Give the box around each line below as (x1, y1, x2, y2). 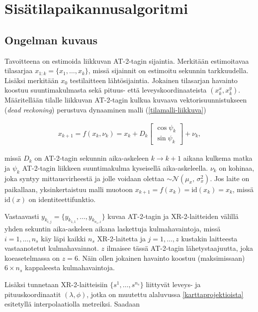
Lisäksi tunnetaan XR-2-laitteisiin (4, 279, 108, 290)
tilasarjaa (4, 65, 33, 76)
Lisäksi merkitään (4, 75, 59, 85)
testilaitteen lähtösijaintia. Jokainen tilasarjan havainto (70, 75, 238, 85)
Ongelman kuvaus (4, 32, 97, 47)
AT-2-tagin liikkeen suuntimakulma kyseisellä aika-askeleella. (22, 162, 208, 173)
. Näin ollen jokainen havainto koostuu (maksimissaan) (78, 252, 245, 263)
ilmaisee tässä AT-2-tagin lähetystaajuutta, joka (106, 243, 254, 253)
